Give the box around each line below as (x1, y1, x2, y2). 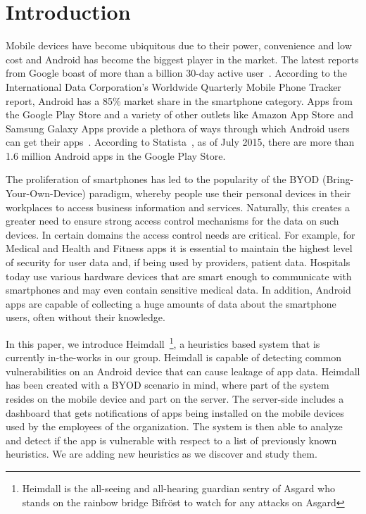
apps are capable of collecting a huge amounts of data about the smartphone (6, 296, 336, 311)
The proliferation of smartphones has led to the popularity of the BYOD (6, 172, 320, 187)
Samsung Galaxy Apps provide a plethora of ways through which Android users (6, 120, 350, 135)
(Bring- (322, 172, 354, 187)
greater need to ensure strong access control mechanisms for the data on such (6, 213, 339, 228)
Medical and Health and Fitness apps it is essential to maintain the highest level (6, 241, 353, 256)
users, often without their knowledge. (6, 310, 165, 325)
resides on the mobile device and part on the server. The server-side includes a (6, 391, 344, 406)
